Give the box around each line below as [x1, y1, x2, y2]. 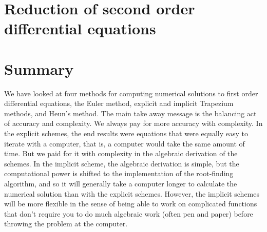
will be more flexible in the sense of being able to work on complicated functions [4, 198, 257, 209]
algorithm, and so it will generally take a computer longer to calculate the [4, 178, 237, 189]
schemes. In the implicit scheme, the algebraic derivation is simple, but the [4, 158, 239, 168]
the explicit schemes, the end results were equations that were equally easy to [4, 128, 248, 139]
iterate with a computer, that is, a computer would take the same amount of [4, 138, 245, 149]
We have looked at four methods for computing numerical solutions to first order [4, 88, 258, 98]
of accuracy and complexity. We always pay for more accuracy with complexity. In [4, 118, 263, 129]
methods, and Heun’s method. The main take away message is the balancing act [4, 108, 257, 118]
